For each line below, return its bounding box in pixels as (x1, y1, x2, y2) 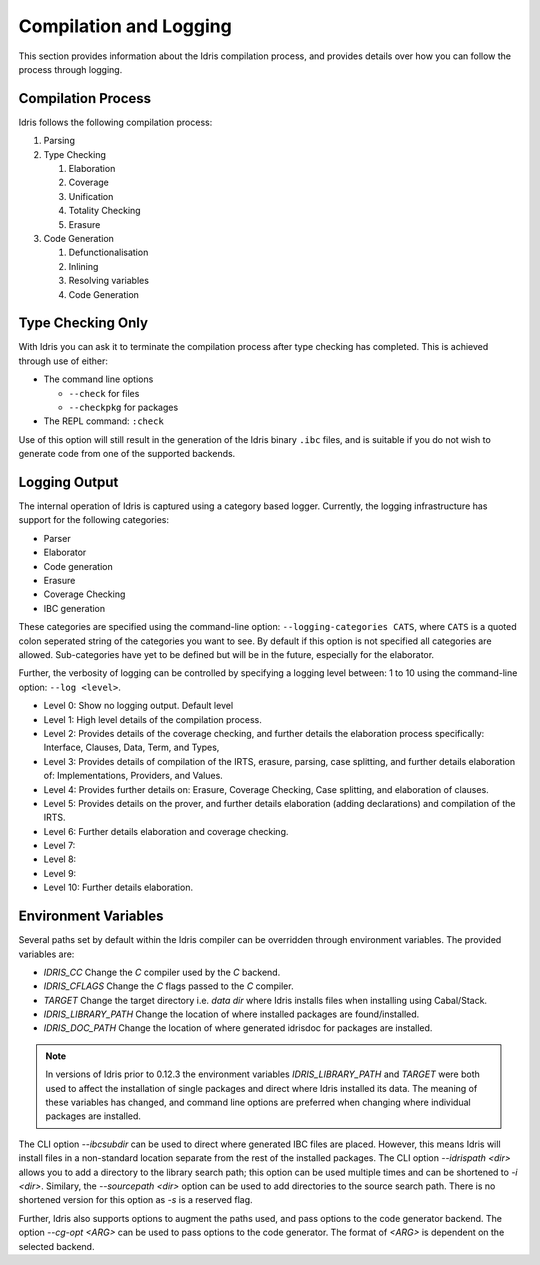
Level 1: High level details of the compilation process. (43, 713, 262, 725)
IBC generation (43, 602, 106, 614)
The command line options (43, 373, 154, 385)
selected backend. (18, 1240, 95, 1252)
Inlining (68, 260, 99, 272)
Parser (43, 532, 71, 544)
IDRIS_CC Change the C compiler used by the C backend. (43, 966, 281, 978)
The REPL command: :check (43, 415, 164, 427)
